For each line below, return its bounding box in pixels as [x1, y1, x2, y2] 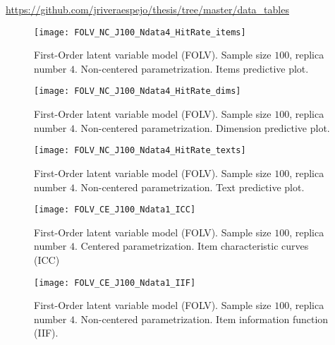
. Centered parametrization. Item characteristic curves [75, 238, 309, 253]
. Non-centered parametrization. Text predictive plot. [75, 179, 305, 194]
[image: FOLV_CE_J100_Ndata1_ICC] [34, 205, 196, 215]
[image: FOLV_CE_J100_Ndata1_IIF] [34, 277, 196, 288]
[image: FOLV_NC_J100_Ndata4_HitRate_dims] [34, 86, 241, 97]
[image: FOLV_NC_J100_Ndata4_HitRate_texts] [34, 145, 246, 156]
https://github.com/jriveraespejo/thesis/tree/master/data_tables [6, 2, 289, 16]
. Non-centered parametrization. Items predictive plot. [75, 61, 309, 75]
